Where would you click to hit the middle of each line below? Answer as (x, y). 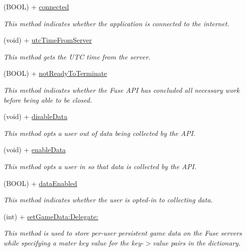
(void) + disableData (36, 116)
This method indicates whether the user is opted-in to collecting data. (108, 200)
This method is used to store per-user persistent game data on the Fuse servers (123, 233)
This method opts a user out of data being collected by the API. (99, 133)
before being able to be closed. (48, 99)
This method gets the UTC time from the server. (77, 56)
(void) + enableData (35, 150)
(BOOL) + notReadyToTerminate (55, 73)
